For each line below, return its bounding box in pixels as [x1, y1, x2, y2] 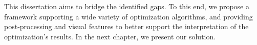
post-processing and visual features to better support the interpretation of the [4, 21, 249, 32]
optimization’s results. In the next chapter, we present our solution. [4, 31, 216, 41]
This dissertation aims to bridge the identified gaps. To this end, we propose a [4, 1, 249, 11]
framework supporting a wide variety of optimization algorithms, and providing [4, 11, 253, 21]
